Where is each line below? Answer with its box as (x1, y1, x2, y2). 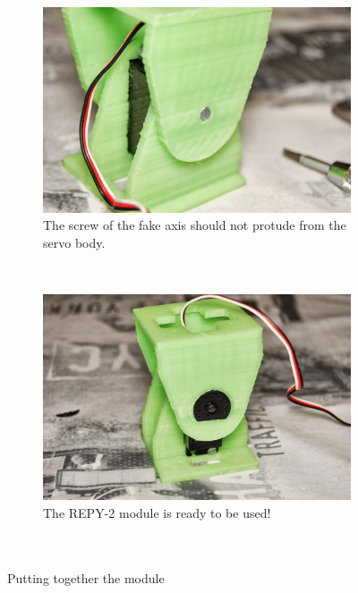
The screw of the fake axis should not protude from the (43, 216, 346, 234)
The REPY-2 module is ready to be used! (43, 503, 271, 521)
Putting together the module (7, 568, 165, 587)
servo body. (43, 233, 106, 251)
